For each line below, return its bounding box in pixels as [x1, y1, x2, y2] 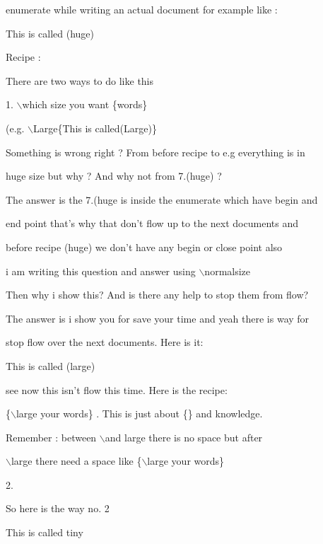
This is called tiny [6, 525, 83, 540]
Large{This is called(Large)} [33, 120, 157, 135]
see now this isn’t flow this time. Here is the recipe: [6, 382, 228, 397]
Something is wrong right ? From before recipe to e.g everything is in [6, 144, 305, 159]
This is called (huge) [6, 25, 94, 40]
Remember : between [6, 429, 97, 444]
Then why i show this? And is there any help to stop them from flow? [6, 287, 309, 302]
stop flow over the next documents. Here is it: [6, 335, 204, 349]
